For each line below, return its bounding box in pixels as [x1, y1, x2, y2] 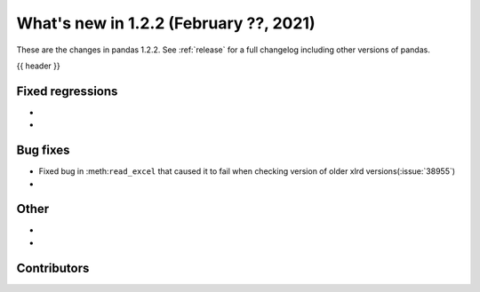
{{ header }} [16, 60, 61, 71]
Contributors [16, 260, 90, 275]
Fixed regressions [16, 83, 118, 99]
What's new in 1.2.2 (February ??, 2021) [16, 13, 316, 33]
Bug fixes [16, 143, 70, 158]
